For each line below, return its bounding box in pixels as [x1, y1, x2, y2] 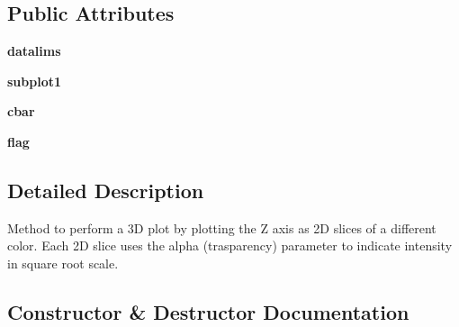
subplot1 [7, 71, 62, 90]
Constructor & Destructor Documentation [7, 297, 409, 325]
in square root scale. [7, 253, 119, 272]
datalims [7, 41, 61, 60]
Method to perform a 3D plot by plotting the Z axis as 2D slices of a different [7, 218, 436, 237]
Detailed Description [7, 176, 204, 204]
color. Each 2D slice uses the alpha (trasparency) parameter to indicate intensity [7, 236, 453, 255]
